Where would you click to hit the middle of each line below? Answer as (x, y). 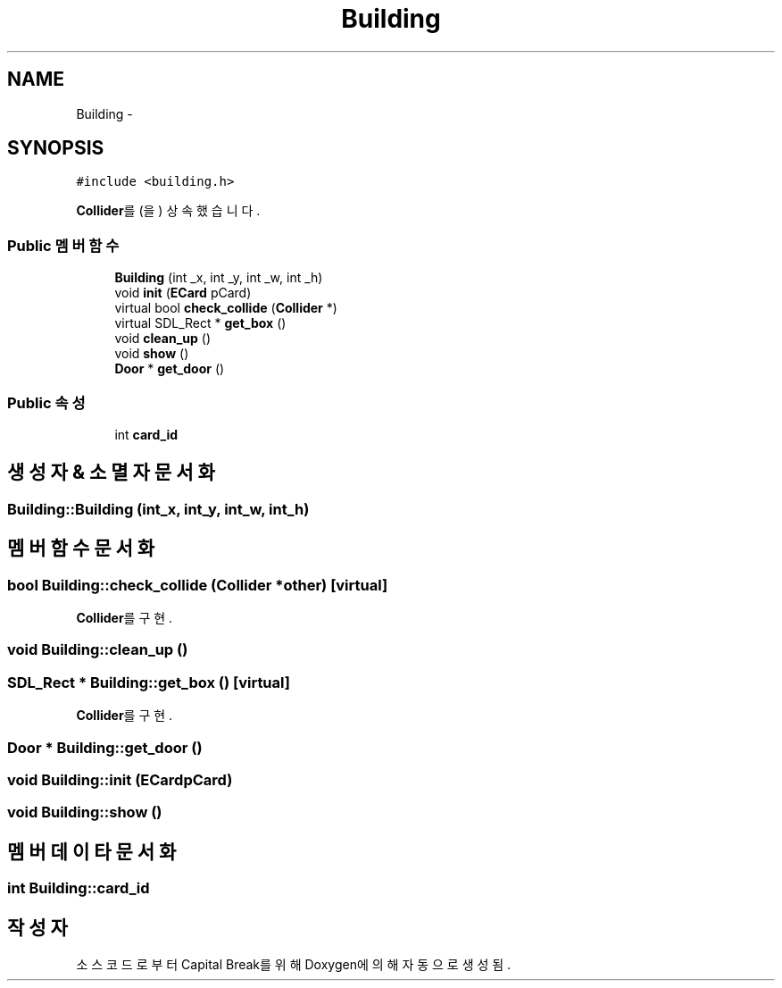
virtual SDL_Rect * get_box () (200, 323)
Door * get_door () (170, 369)
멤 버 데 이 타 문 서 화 (92, 851)
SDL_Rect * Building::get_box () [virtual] (149, 682)
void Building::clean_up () (98, 650)
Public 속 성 (46, 402)
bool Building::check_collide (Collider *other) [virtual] (198, 585)
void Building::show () (85, 812)
